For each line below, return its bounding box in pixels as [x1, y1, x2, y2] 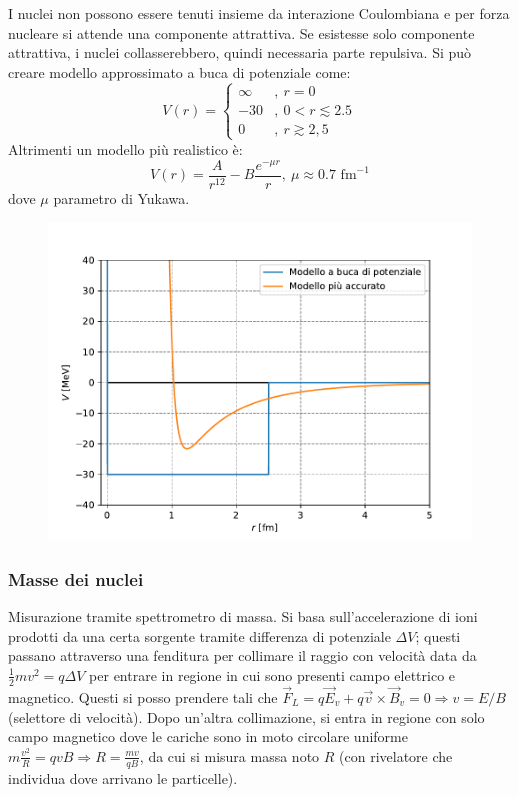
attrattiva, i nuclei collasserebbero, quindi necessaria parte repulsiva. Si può [8, 42, 472, 63]
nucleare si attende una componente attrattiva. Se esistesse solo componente [8, 22, 475, 43]
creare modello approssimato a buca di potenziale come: [8, 61, 351, 82]
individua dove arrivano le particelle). [8, 767, 238, 788]
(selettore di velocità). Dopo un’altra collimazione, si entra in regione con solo [8, 706, 485, 727]
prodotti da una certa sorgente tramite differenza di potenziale [8, 625, 391, 646]
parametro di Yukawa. [53, 187, 190, 208]
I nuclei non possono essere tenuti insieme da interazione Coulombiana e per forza [8, 3, 510, 23]
